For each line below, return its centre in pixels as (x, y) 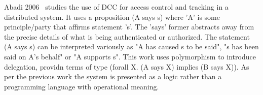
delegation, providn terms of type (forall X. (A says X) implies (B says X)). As (127, 66)
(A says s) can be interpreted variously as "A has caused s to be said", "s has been (131, 46)
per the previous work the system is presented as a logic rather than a (113, 76)
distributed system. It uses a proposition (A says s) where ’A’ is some (112, 17)
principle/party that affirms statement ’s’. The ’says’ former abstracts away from (129, 27)
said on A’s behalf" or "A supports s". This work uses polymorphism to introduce (130, 56)
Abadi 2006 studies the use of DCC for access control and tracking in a (116, 7)
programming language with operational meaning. (82, 86)
